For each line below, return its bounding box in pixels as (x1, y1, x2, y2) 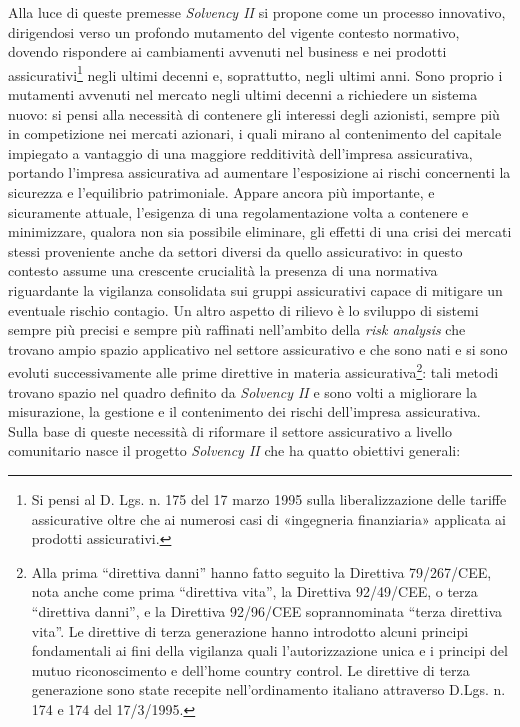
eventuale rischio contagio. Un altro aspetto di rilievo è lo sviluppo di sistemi (8, 299, 479, 320)
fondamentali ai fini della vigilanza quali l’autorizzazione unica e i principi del (31, 640, 508, 661)
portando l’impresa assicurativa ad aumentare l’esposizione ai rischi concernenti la (8, 162, 511, 183)
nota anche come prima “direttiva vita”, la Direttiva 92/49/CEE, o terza (31, 581, 478, 602)
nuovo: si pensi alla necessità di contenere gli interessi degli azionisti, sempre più (8, 103, 500, 124)
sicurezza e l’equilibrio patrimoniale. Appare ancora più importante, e (8, 182, 435, 202)
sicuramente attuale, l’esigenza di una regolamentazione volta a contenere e (8, 201, 469, 222)
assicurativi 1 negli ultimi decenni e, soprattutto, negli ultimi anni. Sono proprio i (8, 61, 503, 85)
